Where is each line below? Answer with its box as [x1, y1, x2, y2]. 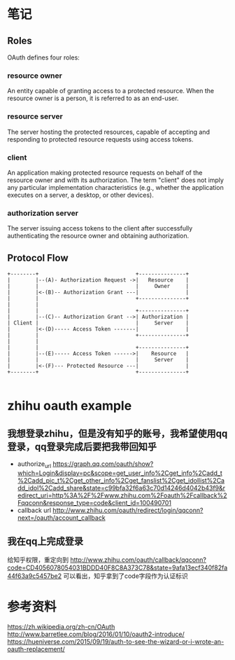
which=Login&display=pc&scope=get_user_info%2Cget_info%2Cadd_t [17, 469, 222, 477]
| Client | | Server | [7, 319, 190, 326]
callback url [17, 506, 51, 514]
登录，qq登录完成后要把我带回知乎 [7, 441, 157, 453]
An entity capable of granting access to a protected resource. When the [7, 87, 215, 95]
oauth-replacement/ [7, 645, 65, 653]
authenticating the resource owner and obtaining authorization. [7, 232, 190, 240]
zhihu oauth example [7, 398, 132, 414]
